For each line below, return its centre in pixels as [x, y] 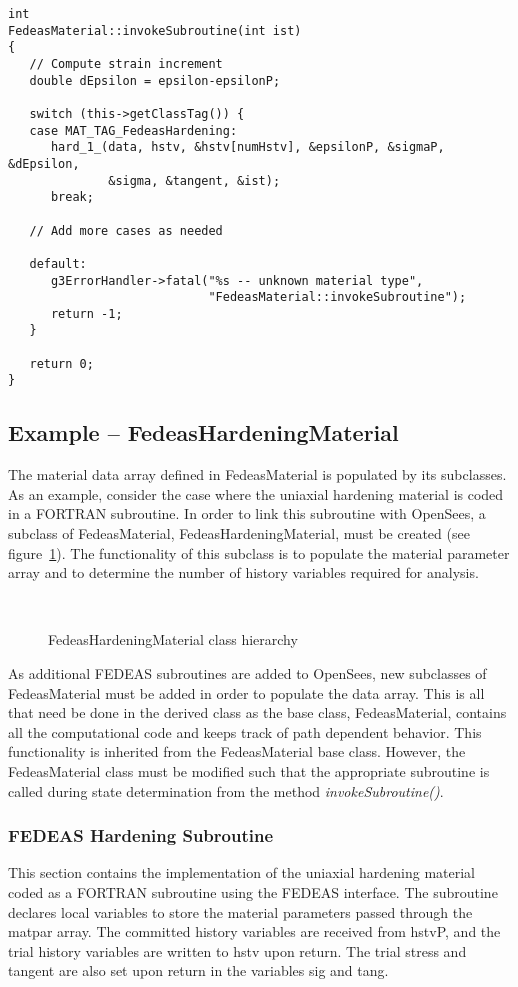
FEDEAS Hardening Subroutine [141, 835]
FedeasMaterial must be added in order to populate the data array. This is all [246, 692]
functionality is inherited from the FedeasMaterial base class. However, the [237, 751]
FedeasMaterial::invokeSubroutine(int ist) [155, 30]
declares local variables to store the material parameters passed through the [240, 911]
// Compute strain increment [126, 63]
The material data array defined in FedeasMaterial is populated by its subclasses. [257, 474]
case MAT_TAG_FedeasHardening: [133, 130]
